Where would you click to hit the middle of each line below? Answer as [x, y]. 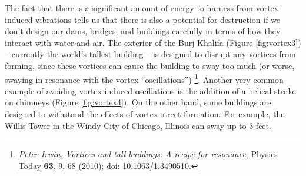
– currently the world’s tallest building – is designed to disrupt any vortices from [150, 54]
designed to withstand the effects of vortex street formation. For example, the [145, 114]
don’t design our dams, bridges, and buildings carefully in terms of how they [143, 31]
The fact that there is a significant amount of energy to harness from [129, 8]
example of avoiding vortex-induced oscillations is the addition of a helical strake [150, 90]
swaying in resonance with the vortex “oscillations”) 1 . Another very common [144, 78]
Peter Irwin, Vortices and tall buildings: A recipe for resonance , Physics [148, 154]
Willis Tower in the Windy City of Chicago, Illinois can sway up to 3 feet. [138, 125]
